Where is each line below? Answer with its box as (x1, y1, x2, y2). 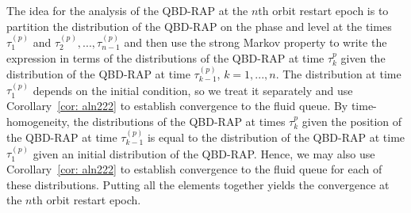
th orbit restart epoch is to (258, 2, 389, 18)
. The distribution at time (275, 66, 401, 82)
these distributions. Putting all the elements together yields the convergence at (6, 176, 390, 192)
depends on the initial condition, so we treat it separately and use (33, 82, 353, 98)
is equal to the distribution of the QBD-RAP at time (147, 129, 405, 145)
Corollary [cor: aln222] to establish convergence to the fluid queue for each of (6, 161, 382, 177)
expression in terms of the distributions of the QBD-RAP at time (6, 49, 325, 66)
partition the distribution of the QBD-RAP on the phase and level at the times (6, 17, 392, 34)
